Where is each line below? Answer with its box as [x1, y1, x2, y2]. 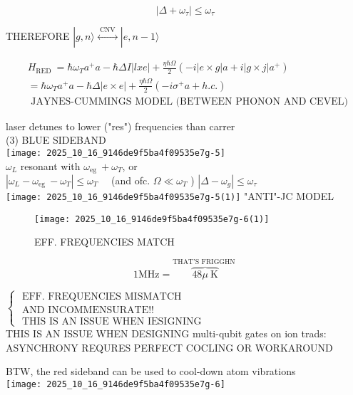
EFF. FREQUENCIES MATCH [34, 234, 175, 249]
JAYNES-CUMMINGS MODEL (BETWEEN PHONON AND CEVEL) [31, 96, 348, 107]
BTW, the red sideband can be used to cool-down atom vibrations [6, 364, 296, 379]
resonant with [20, 158, 81, 173]
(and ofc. [111, 173, 150, 188]
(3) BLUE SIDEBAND [6, 132, 106, 147]
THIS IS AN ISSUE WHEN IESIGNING [21, 316, 202, 327]
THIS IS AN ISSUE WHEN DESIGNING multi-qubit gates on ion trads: [6, 325, 327, 340]
